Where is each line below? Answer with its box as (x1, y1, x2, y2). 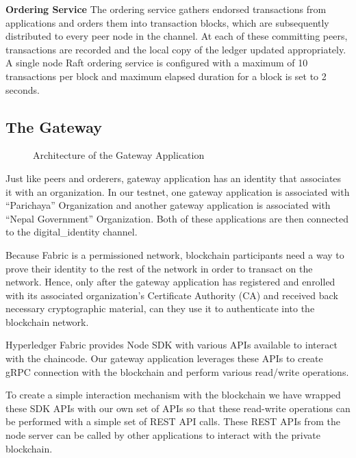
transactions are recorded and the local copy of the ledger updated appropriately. (5, 42, 346, 56)
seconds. (5, 82, 40, 97)
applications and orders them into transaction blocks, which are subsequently (5, 15, 329, 29)
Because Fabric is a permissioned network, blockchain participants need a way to (5, 247, 344, 262)
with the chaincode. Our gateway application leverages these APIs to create (5, 351, 323, 366)
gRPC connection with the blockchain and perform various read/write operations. (5, 364, 349, 379)
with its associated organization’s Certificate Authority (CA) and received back (5, 288, 338, 302)
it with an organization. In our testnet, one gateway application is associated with (5, 184, 350, 199)
